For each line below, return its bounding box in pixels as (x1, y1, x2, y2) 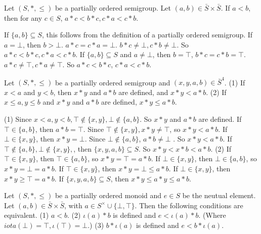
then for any (4, 12, 42, 23)
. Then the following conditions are (135, 200, 243, 210)
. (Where (198, 210, 226, 220)
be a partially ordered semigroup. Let (55, 3, 171, 13)
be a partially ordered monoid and (55, 190, 162, 201)
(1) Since (4, 114, 32, 124)
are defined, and (118, 86, 168, 97)
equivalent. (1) (4, 210, 49, 220)
